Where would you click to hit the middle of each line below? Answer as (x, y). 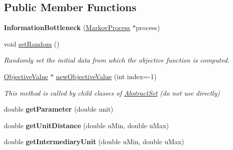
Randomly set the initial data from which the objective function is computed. (117, 60)
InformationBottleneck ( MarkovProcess (67, 27)
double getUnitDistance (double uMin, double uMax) (87, 125)
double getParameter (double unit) (59, 109)
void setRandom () (32, 43)
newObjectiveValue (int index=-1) (106, 76)
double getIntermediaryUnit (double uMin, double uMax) (94, 142)
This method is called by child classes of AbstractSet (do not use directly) (112, 92)
